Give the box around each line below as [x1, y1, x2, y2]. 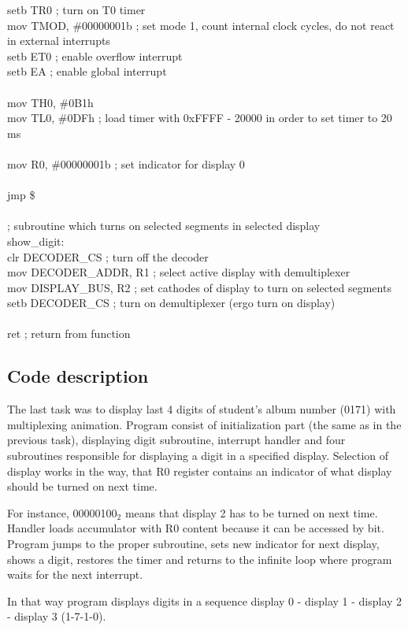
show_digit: [7, 232, 65, 249]
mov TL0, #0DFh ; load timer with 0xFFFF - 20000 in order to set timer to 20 [7, 109, 392, 126]
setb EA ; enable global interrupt [7, 63, 167, 80]
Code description [7, 364, 149, 388]
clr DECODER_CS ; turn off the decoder [7, 248, 209, 265]
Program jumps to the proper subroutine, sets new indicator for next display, [7, 535, 380, 552]
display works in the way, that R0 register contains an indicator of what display [7, 462, 392, 479]
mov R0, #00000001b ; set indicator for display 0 [7, 155, 245, 172]
